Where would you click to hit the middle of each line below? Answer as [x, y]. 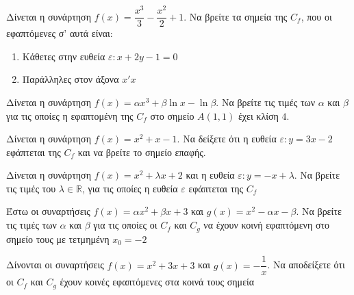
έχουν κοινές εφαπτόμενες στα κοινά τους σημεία [157, 282]
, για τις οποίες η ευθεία [130, 188]
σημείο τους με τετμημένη [58, 239]
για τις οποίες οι [125, 225]
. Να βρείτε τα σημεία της [236, 16]
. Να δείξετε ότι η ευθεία [227, 139]
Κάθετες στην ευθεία [64, 56]
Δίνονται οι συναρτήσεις [55, 265]
